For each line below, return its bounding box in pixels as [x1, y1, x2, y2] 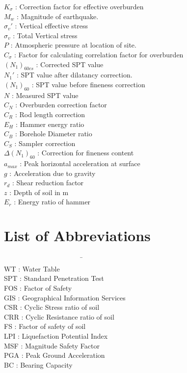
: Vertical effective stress [15, 21, 88, 31]
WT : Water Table [4, 263, 60, 274]
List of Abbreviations [4, 225, 151, 246]
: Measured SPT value [11, 90, 79, 100]
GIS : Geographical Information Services [4, 292, 126, 302]
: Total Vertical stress [13, 30, 78, 40]
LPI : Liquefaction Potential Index [4, 330, 108, 341]
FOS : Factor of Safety [4, 282, 72, 293]
